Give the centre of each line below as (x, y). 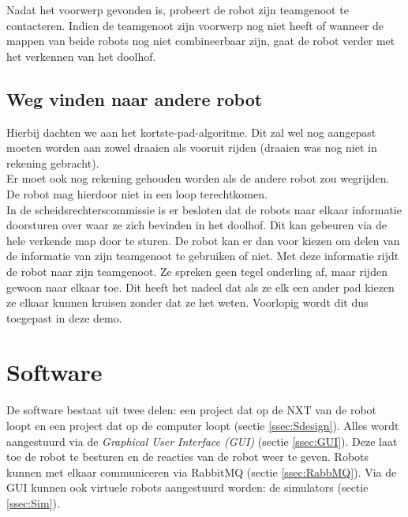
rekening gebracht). (53, 162)
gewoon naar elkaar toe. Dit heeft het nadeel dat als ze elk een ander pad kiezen (200, 287)
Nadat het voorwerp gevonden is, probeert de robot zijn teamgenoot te (178, 9)
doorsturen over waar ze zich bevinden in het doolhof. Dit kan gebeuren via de (197, 225)
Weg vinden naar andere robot (135, 98)
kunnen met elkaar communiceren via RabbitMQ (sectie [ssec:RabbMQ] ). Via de (202, 472)
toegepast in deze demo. (64, 317)
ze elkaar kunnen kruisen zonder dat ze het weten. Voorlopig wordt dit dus (187, 302)
